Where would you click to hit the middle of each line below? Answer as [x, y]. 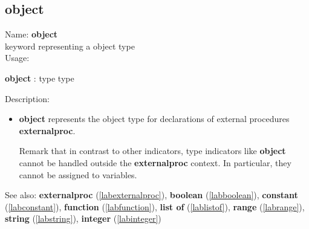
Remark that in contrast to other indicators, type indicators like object [152, 151]
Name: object [31, 34]
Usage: [17, 58]
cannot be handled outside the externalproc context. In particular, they [155, 162]
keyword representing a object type [70, 46]
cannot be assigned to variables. [78, 174]
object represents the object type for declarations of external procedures [154, 119]
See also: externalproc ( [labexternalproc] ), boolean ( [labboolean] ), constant [151, 195]
